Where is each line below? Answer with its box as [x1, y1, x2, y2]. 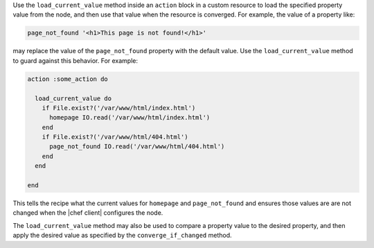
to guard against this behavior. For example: [12, 56, 139, 65]
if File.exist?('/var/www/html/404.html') [42, 133, 188, 141]
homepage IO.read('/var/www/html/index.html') [49, 114, 211, 122]
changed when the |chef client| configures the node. [12, 209, 163, 217]
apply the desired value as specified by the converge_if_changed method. [12, 231, 232, 240]
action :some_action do [27, 75, 109, 83]
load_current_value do [35, 94, 112, 102]
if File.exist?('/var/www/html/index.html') [42, 104, 196, 112]
